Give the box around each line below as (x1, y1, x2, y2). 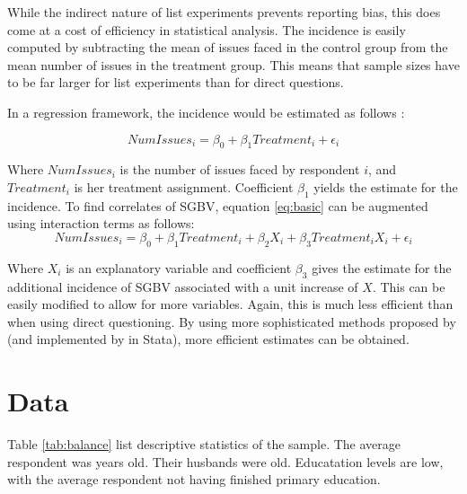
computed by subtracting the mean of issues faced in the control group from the (7, 38, 448, 57)
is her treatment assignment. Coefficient (74, 177, 294, 196)
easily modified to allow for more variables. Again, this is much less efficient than (7, 295, 454, 313)
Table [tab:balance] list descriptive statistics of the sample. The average (7, 435, 401, 454)
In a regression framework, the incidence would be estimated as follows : (7, 102, 405, 121)
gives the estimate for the (312, 258, 452, 277)
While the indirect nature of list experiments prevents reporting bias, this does (7, 3, 441, 21)
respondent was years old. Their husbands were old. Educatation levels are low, (7, 452, 444, 471)
